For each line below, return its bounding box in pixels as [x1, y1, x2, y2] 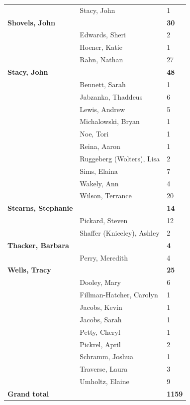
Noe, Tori [80, 129, 109, 139]
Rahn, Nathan [80, 54, 123, 65]
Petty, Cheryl [80, 326, 120, 337]
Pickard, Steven [80, 215, 128, 226]
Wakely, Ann [80, 178, 119, 188]
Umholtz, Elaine [80, 376, 129, 387]
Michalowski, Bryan [80, 116, 140, 127]
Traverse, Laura [80, 364, 128, 374]
